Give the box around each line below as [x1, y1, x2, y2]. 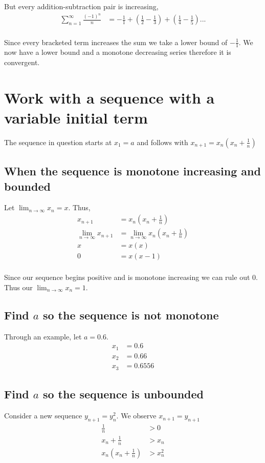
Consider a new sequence [4, 410, 82, 421]
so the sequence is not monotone [42, 307, 219, 323]
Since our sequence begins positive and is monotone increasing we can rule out [4, 272, 250, 283]
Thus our [4, 282, 33, 293]
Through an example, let [4, 331, 82, 341]
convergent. [4, 56, 40, 67]
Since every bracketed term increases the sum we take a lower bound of [4, 36, 228, 47]
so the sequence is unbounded [42, 386, 204, 402]
